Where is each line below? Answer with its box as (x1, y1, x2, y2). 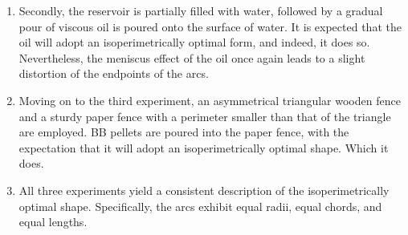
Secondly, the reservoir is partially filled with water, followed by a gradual (18, 2, 383, 18)
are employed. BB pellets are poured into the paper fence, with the (18, 124, 349, 140)
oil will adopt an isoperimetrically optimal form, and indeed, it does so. (18, 34, 370, 51)
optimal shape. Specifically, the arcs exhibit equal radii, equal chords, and (18, 197, 382, 214)
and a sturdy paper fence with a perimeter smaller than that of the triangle (18, 107, 391, 124)
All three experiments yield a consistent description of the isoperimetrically (18, 181, 390, 198)
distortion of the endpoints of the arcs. (18, 65, 209, 82)
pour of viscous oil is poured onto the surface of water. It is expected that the (18, 18, 402, 34)
